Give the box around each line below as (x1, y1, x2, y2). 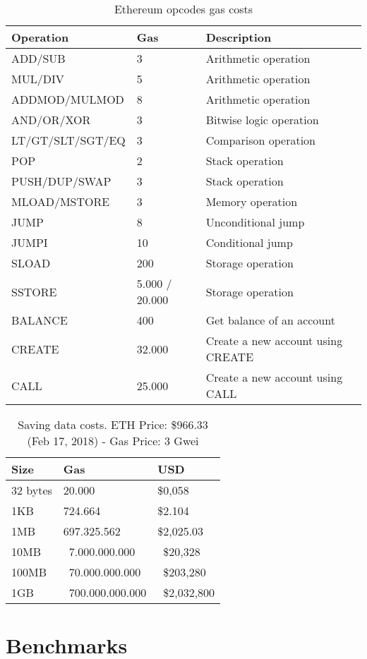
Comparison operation (205, 132, 315, 148)
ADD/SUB (11, 50, 66, 66)
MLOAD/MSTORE (11, 193, 110, 210)
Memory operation (205, 193, 298, 210)
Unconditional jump (205, 214, 305, 230)
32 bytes (11, 482, 52, 498)
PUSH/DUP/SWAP (11, 173, 112, 189)
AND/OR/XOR (11, 111, 91, 128)
